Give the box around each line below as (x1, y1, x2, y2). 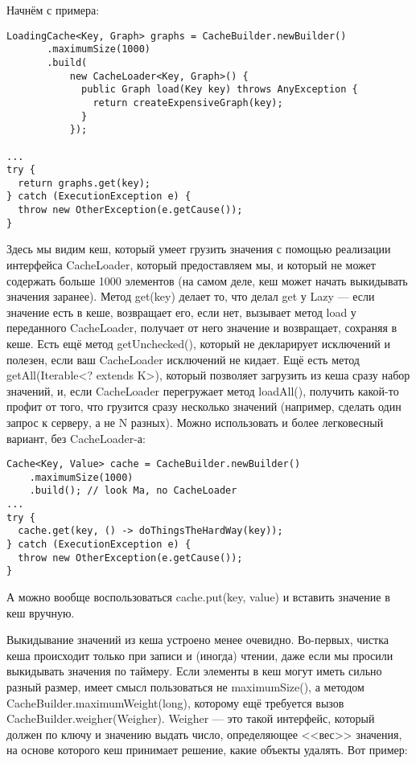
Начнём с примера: (6, 2, 100, 18)
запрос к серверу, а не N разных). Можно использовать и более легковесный (6, 413, 384, 430)
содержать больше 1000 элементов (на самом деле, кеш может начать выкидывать (6, 272, 408, 289)
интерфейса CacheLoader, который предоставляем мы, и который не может (6, 256, 376, 273)
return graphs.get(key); (18, 177, 150, 189)
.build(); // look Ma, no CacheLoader (29, 485, 237, 497)
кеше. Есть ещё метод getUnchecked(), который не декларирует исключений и (6, 335, 390, 351)
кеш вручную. (6, 604, 75, 621)
